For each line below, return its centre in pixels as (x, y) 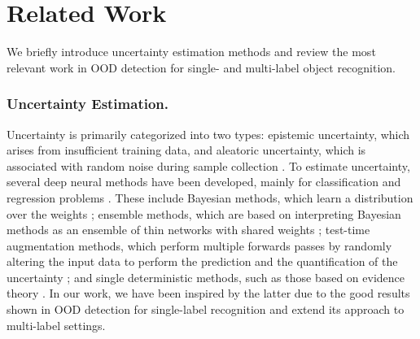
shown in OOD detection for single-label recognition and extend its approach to (206, 309)
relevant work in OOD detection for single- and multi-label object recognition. (201, 67)
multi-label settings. (56, 325)
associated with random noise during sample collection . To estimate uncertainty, (208, 165)
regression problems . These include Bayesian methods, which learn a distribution (210, 197)
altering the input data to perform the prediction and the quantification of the (202, 261)
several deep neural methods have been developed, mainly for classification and (204, 182)
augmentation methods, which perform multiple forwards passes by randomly (199, 245)
